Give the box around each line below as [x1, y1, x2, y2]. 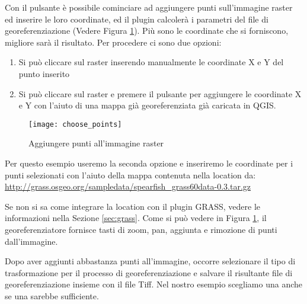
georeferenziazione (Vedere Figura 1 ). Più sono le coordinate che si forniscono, [5, 24, 289, 37]
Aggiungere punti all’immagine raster [28, 137, 164, 149]
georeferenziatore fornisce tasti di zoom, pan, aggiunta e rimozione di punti [5, 223, 277, 235]
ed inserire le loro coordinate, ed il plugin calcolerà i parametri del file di [5, 12, 268, 25]
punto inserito [18, 67, 70, 79]
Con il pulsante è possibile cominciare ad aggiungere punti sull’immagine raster [5, 1, 293, 13]
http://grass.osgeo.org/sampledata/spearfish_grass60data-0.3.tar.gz [5, 180, 251, 193]
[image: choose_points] [28, 120, 122, 129]
